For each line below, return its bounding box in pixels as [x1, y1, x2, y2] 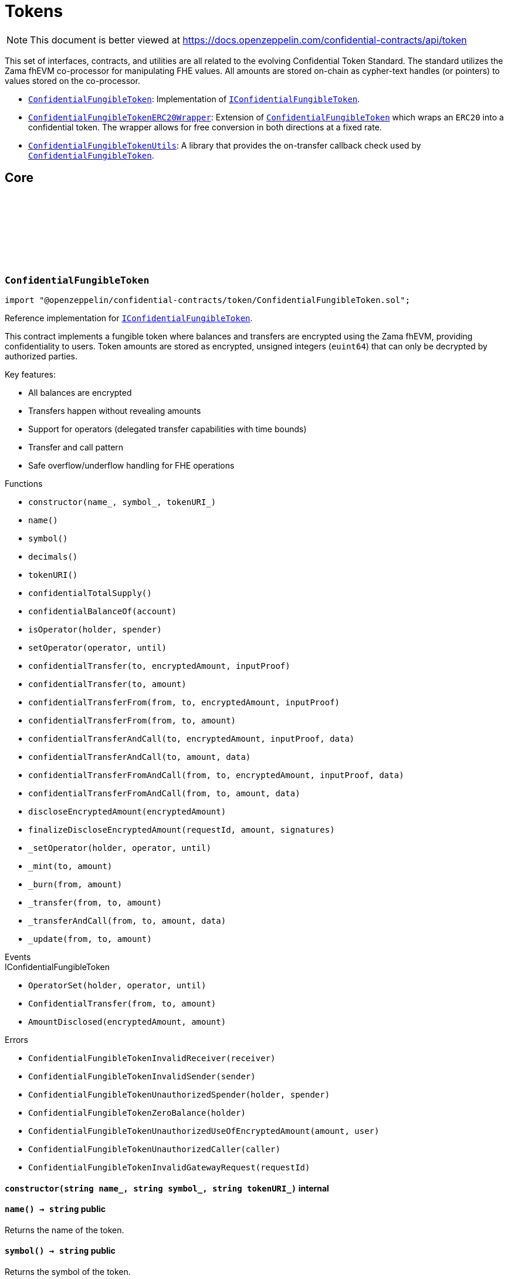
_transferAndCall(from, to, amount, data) [28, 916, 226, 925]
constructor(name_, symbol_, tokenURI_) [28, 497, 216, 507]
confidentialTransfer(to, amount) [28, 679, 187, 689]
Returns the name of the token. [5, 1224, 124, 1235]
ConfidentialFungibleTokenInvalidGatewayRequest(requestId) [28, 1162, 310, 1172]
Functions [5, 478, 43, 489]
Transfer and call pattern [28, 442, 124, 452]
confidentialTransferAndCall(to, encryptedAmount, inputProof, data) [28, 733, 355, 743]
